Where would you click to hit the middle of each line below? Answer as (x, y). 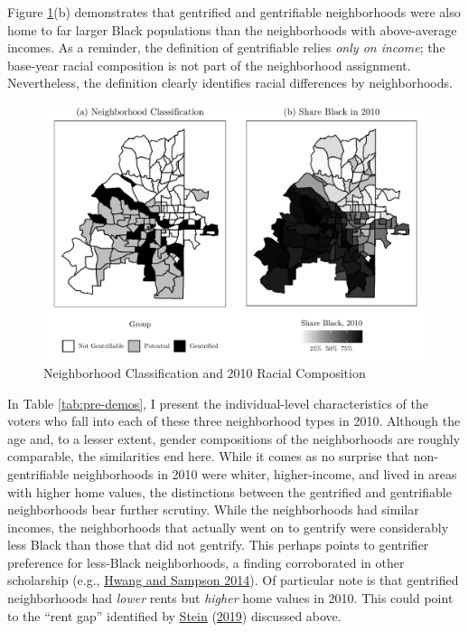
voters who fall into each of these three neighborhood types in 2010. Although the (234, 421)
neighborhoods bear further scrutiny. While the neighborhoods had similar (213, 509)
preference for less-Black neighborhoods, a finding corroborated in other (206, 562)
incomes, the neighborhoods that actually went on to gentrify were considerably (228, 527)
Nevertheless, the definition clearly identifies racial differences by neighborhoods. (230, 83)
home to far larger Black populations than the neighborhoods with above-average (232, 29)
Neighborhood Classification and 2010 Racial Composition (205, 372)
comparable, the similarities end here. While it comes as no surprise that (209, 456)
